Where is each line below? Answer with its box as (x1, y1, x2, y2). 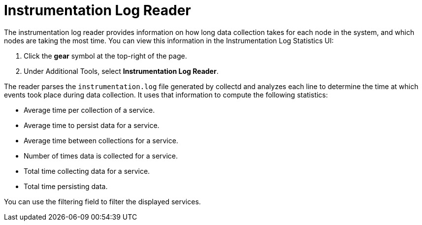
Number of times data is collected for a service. (24, 151, 178, 160)
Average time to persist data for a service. (24, 121, 160, 129)
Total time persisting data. (24, 182, 108, 191)
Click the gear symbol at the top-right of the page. (24, 51, 187, 60)
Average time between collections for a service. (24, 136, 178, 145)
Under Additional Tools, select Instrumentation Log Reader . (24, 66, 219, 75)
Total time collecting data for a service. (24, 166, 150, 175)
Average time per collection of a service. (24, 105, 155, 114)
